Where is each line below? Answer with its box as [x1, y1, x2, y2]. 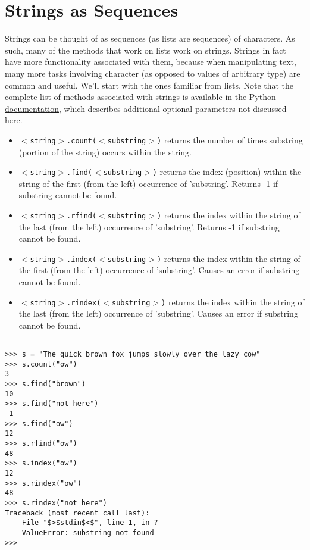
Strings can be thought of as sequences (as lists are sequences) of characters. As [5, 32, 295, 45]
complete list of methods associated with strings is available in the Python [5, 90, 276, 103]
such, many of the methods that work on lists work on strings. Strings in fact [5, 43, 286, 56]
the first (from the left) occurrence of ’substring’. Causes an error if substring [18, 264, 300, 276]
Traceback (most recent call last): [5, 508, 150, 517]
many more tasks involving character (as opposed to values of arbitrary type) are [5, 67, 300, 79]
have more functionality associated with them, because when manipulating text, [5, 55, 296, 68]
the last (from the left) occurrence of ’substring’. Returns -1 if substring [18, 220, 280, 233]
